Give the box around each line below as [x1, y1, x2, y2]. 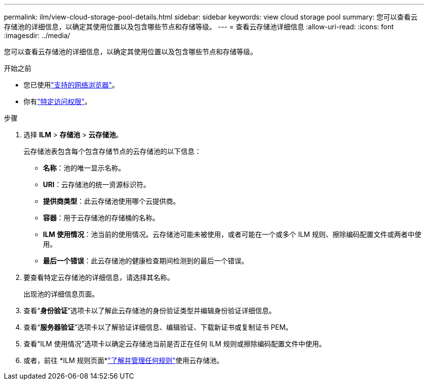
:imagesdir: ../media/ [4, 31, 70, 40]
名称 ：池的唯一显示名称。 [43, 164, 125, 172]
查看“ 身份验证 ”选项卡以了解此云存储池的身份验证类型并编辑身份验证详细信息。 [23, 306, 276, 315]
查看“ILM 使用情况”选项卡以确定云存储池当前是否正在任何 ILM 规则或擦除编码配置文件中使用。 [23, 340, 326, 348]
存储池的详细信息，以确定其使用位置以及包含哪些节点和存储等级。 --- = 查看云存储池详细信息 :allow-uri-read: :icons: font [4, 22, 394, 31]
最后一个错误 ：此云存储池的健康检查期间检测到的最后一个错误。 [43, 256, 248, 265]
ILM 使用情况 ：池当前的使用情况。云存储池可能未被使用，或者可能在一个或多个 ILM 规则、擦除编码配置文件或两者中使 [43, 230, 422, 238]
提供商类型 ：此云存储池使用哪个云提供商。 [43, 197, 180, 205]
